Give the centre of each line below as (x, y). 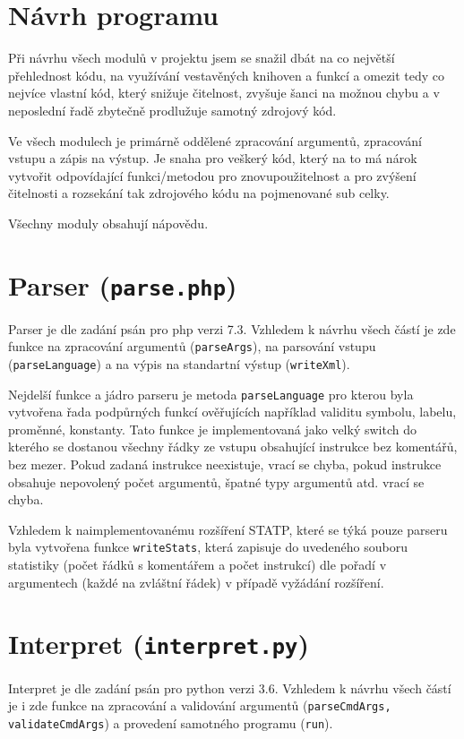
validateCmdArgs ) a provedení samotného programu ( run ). (171, 722)
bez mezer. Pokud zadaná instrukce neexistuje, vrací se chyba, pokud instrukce (225, 464)
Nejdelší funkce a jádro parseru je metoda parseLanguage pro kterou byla (211, 394)
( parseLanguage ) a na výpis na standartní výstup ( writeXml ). (179, 363)
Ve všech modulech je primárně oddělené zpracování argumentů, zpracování (215, 140)
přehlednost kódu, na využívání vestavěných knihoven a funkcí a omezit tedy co (227, 75)
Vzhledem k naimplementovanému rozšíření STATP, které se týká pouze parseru (228, 529)
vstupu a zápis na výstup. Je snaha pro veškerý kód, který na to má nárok (213, 158)
